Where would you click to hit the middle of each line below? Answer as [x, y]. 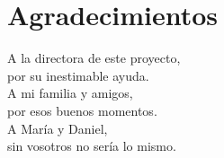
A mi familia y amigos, [70, 93]
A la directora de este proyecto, [94, 58]
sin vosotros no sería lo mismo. [92, 146]
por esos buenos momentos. [82, 110]
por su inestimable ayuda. [78, 75]
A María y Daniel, [58, 128]
